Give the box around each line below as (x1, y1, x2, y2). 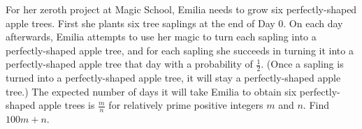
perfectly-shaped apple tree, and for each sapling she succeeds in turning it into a (6, 43, 354, 57)
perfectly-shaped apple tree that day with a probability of (6, 56, 253, 71)
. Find (303, 98, 329, 112)
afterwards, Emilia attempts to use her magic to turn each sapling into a (6, 29, 317, 44)
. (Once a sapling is (261, 56, 344, 71)
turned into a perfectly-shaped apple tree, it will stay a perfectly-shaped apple (6, 70, 341, 85)
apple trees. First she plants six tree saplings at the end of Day (6, 15, 275, 30)
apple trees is (38, 98, 95, 112)
